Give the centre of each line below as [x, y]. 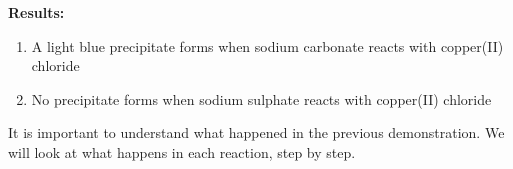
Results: [36, 12]
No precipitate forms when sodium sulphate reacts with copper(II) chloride [261, 98]
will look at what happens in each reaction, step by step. [182, 151]
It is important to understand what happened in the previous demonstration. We [256, 132]
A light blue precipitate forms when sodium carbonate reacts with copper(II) [267, 45]
